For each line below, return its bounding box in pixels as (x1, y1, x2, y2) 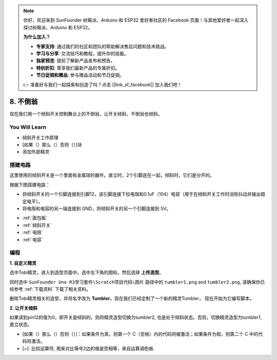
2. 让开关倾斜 (9, 305, 38, 311)
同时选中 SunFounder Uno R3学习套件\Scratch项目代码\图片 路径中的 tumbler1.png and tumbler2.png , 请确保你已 (9, 279, 265, 285)
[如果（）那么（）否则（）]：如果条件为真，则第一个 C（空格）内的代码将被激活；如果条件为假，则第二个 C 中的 (22, 331, 259, 337)
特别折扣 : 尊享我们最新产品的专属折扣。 (36, 65, 120, 71)
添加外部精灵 (22, 149, 50, 155)
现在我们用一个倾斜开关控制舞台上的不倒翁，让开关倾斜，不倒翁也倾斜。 (9, 111, 163, 117)
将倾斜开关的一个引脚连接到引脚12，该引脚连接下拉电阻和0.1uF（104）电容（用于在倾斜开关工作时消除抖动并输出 (22, 191, 261, 197)
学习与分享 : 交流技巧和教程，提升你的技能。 (36, 50, 129, 56)
